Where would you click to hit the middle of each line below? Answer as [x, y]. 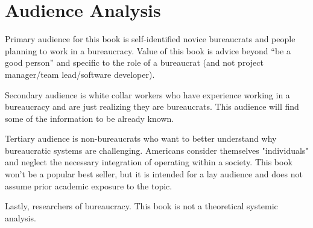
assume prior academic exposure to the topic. [89, 185]
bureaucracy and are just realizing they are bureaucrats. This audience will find [152, 106]
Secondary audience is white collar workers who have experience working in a [147, 94]
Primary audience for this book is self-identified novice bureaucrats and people [150, 39]
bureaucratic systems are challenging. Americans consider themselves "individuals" [157, 150]
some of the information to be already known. [90, 118]
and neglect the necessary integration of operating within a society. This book [149, 162]
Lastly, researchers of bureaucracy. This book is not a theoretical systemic [141, 206]
